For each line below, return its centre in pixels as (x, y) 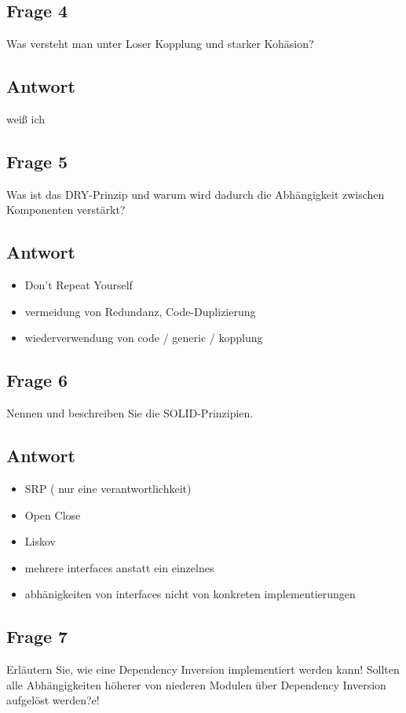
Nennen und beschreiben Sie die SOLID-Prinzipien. (130, 413)
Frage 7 (37, 636)
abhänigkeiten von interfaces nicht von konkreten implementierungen (190, 594)
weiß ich (26, 119)
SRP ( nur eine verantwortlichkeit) (108, 488)
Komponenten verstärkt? (66, 209)
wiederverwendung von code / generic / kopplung (144, 338)
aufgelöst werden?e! (53, 700)
